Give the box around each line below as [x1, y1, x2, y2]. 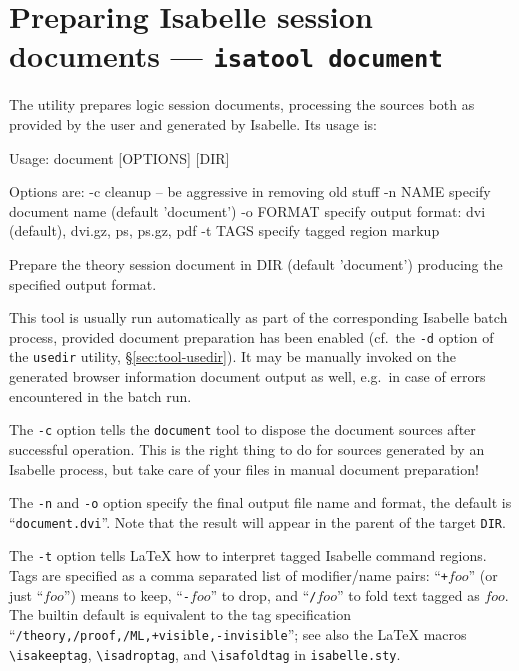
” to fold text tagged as [336, 584, 480, 605]
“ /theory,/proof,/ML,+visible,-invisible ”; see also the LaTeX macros [9, 624, 467, 644]
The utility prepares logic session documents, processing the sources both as [9, 94, 475, 115]
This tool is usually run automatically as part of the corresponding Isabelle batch [9, 307, 508, 328]
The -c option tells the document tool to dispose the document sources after [9, 419, 476, 440]
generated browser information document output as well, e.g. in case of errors [9, 366, 486, 387]
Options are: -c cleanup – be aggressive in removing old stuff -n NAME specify [9, 181, 491, 202]
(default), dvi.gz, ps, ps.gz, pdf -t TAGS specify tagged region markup [9, 220, 440, 241]
